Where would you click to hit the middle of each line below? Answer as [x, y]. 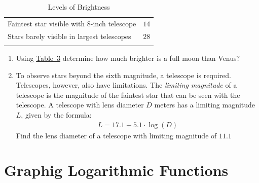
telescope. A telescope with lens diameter [80, 105]
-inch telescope [113, 23]
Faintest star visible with [46, 23]
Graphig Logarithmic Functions [116, 170]
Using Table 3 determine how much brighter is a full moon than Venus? [128, 58]
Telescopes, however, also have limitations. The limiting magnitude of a [126, 85]
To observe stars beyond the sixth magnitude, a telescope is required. [123, 75]
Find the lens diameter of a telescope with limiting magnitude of [116, 135]
